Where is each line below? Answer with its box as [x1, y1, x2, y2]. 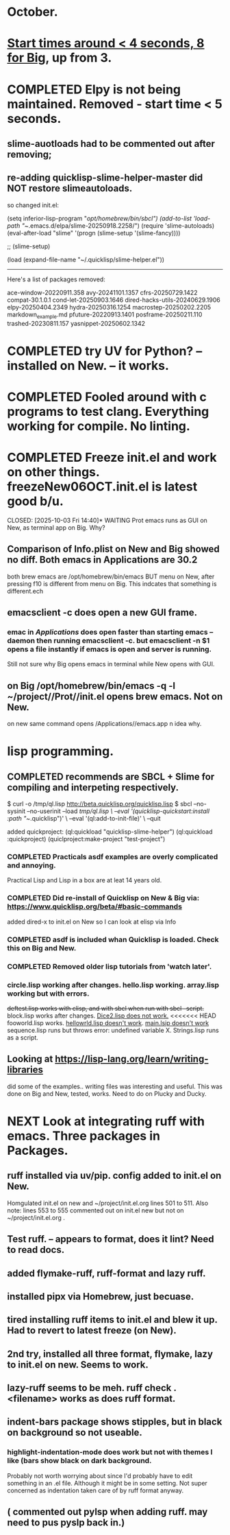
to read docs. [7, 1244, 65, 1256]
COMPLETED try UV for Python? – [7, 343, 203, 359]
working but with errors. [7, 989, 90, 998]
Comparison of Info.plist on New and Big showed [7, 543, 220, 555]
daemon [7, 636, 36, 645]
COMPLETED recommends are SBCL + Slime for [7, 771, 215, 782]
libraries [7, 1064, 43, 1076]
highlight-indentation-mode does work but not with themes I [7, 1447, 213, 1457]
